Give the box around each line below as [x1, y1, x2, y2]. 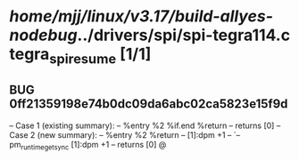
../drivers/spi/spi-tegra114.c [77, 25, 291, 45]
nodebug [9, 25, 78, 45]
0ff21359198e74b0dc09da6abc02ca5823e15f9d [9, 96, 288, 112]
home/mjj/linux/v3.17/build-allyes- [9, 6, 274, 27]
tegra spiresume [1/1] [9, 44, 152, 68]
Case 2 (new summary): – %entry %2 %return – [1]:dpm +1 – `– [9, 129, 241, 140]
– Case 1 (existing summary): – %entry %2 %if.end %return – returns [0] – [9, 120, 281, 131]
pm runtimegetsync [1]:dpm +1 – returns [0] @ [9, 139, 167, 152]
